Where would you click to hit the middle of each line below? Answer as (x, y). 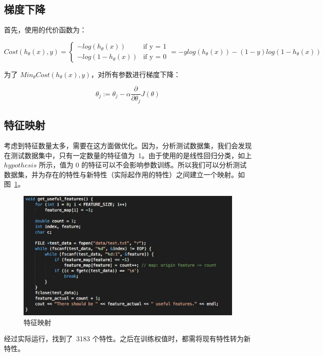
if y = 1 (155, 47)
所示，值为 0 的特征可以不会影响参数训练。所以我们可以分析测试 (143, 165)
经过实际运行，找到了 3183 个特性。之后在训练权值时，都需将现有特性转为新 (127, 339)
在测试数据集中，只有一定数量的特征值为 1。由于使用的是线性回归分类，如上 (128, 155)
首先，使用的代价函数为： (45, 30)
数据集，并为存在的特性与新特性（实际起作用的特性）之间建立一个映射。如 (124, 174)
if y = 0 (155, 57)
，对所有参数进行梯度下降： (135, 74)
